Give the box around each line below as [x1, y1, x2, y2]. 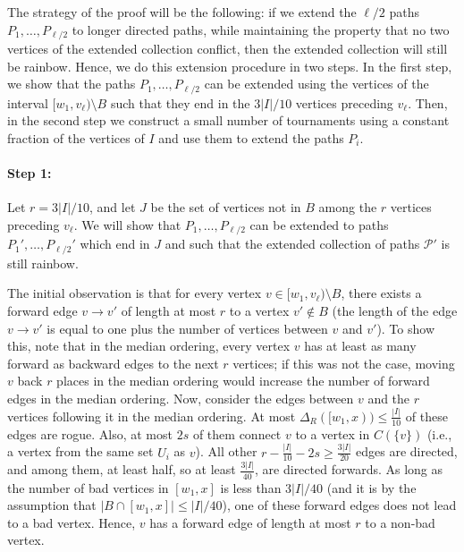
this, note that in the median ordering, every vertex [7, 336, 291, 355]
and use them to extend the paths [158, 128, 344, 147]
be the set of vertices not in [150, 198, 301, 217]
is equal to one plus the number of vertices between [46, 318, 328, 337]
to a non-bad [365, 513, 435, 531]
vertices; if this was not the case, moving [232, 353, 455, 372]
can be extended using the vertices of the [204, 74, 429, 93]
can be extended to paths [249, 215, 389, 234]
